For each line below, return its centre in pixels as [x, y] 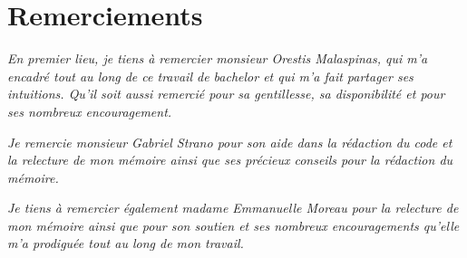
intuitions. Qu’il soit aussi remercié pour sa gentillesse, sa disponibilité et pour [226, 94]
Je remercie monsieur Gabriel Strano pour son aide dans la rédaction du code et [230, 142]
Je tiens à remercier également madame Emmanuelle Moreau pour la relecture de [233, 208]
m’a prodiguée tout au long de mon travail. [126, 243]
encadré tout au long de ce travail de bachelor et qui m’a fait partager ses [210, 76]
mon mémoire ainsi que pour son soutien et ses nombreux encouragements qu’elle [233, 225]
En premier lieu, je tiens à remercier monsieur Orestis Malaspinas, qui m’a [218, 58]
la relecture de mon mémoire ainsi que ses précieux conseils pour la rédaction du [230, 160]
